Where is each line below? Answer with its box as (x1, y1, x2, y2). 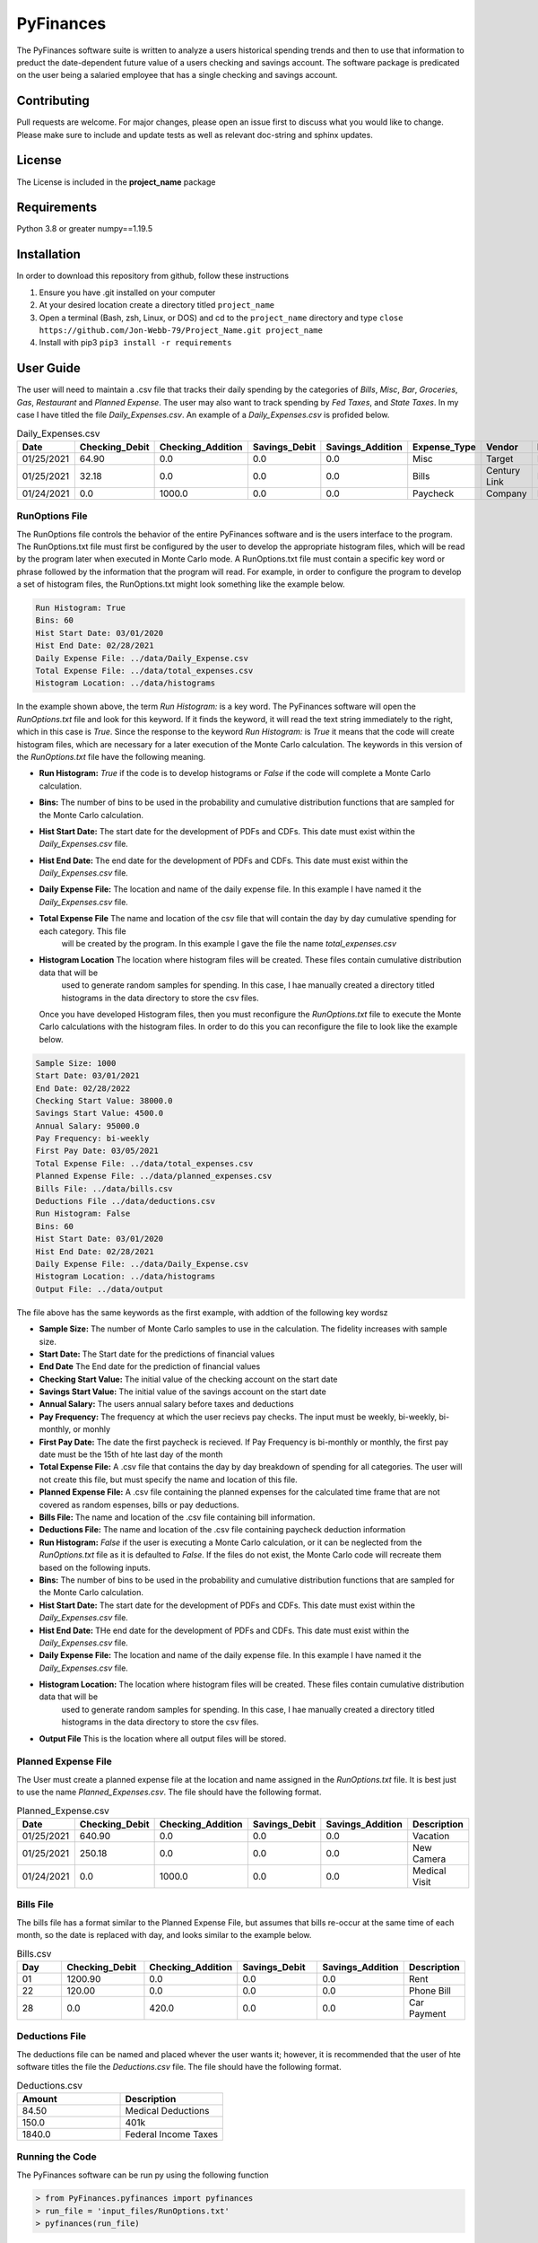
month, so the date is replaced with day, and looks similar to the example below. (16, 1930, 312, 1941)
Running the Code (16, 2151, 98, 2163)
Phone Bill (408, 1984, 452, 1996)
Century (485, 464, 520, 476)
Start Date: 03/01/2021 (35, 1070, 141, 1081)
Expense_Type (412, 441, 477, 453)
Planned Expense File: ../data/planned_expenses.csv (35, 1171, 273, 1182)
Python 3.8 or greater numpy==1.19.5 (16, 223, 152, 234)
